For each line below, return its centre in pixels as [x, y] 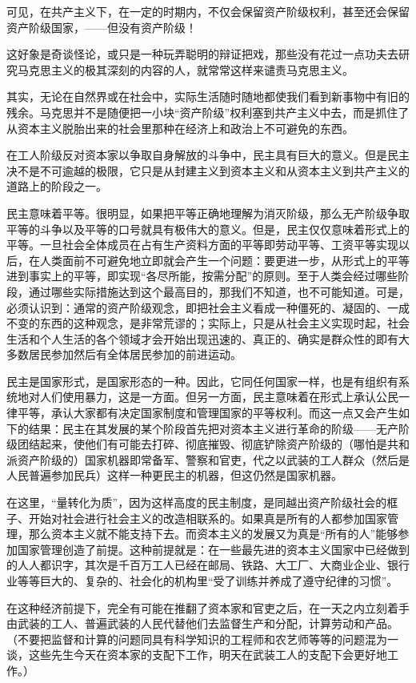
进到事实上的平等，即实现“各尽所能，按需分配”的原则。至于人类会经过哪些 [202, 276]
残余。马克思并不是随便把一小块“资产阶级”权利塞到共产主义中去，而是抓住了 [208, 112]
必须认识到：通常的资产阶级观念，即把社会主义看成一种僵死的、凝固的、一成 [208, 307]
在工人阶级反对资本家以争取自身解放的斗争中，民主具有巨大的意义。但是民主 [208, 155]
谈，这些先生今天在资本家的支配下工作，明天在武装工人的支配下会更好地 [197, 655]
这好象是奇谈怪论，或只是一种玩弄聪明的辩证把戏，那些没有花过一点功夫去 [202, 54]
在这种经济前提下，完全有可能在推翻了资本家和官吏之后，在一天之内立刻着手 [208, 607]
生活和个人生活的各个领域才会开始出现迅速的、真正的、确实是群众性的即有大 [208, 338]
